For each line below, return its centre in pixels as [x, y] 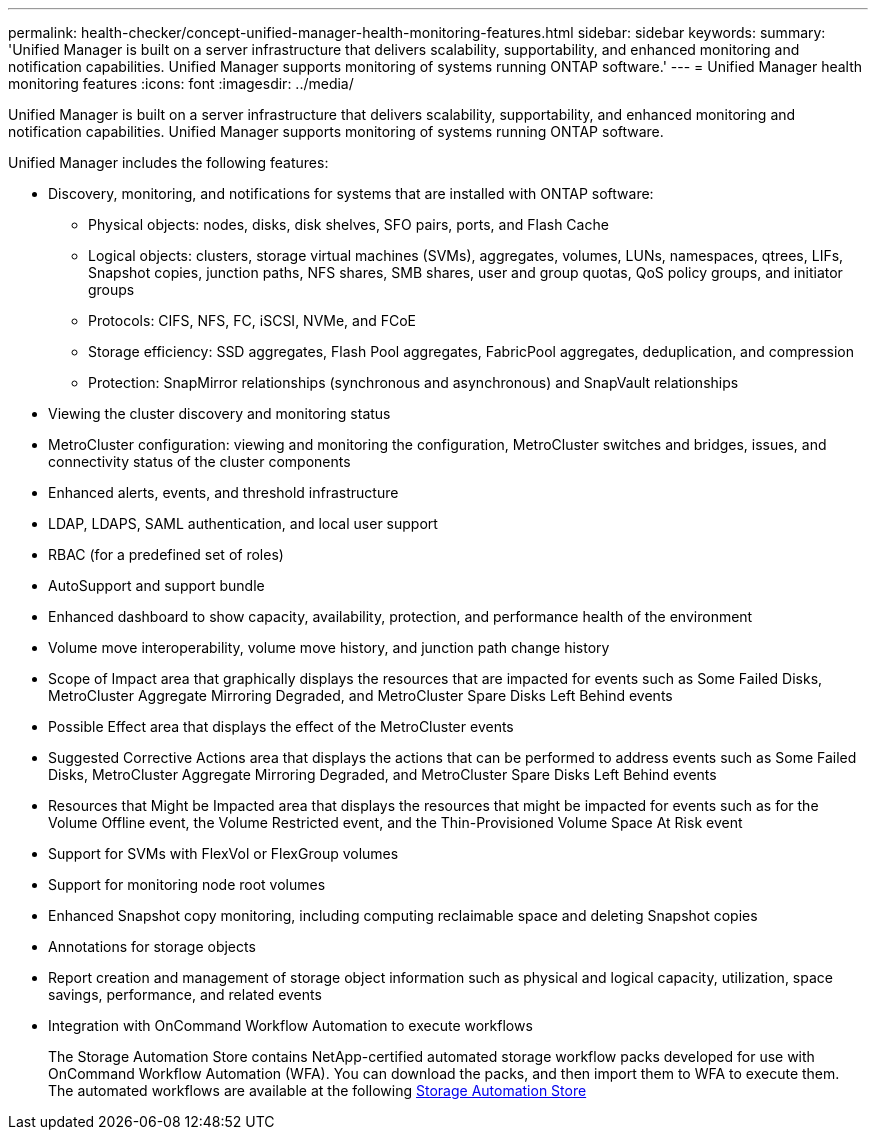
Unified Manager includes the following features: [168, 162]
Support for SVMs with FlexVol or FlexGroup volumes [223, 853]
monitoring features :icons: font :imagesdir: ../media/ [181, 83]
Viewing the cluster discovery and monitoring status [219, 413]
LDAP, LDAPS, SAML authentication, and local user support [243, 523]
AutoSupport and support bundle [156, 585]
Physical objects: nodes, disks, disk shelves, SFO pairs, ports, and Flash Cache [348, 224]
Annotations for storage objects [152, 946]
